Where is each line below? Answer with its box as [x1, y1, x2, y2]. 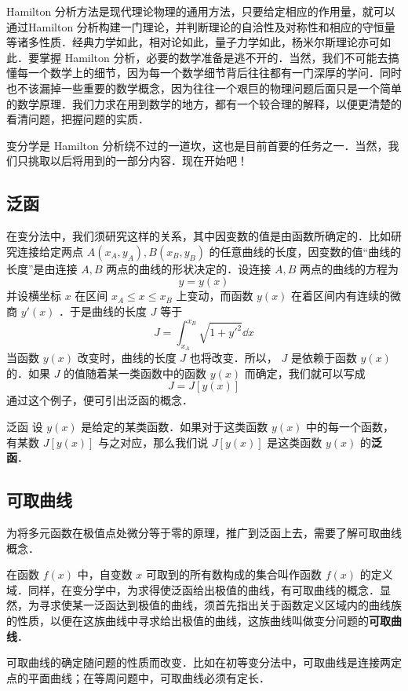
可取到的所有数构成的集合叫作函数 [146, 566, 322, 583]
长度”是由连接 [6, 260, 78, 276]
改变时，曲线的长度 [77, 349, 177, 366]
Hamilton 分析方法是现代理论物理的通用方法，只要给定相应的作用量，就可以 [6, 3, 395, 19]
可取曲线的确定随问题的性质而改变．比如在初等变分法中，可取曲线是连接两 [6, 654, 391, 671]
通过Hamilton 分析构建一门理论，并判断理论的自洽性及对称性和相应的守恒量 [6, 18, 395, 35]
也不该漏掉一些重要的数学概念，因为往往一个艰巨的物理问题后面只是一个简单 [6, 79, 402, 96]
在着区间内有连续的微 [291, 287, 402, 304]
